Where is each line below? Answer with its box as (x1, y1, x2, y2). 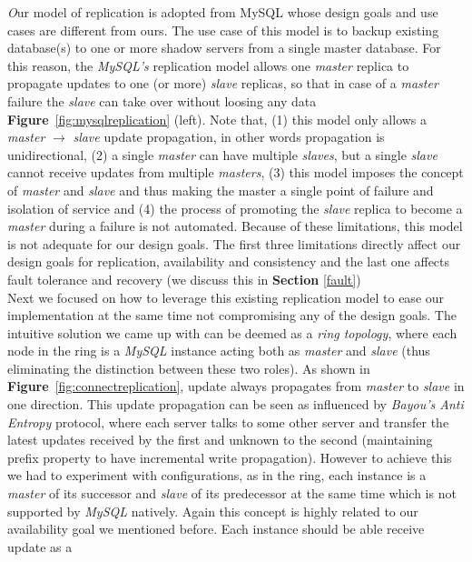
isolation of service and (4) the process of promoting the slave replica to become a (7, 198, 463, 217)
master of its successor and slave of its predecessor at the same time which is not (7, 484, 457, 503)
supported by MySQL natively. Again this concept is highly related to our (7, 501, 418, 520)
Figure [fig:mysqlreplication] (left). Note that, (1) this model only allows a (7, 109, 428, 128)
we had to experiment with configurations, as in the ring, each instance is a (7, 466, 427, 485)
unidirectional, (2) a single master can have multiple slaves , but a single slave (7, 145, 438, 164)
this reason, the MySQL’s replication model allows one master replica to (7, 55, 409, 75)
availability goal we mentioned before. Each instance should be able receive (7, 519, 425, 538)
